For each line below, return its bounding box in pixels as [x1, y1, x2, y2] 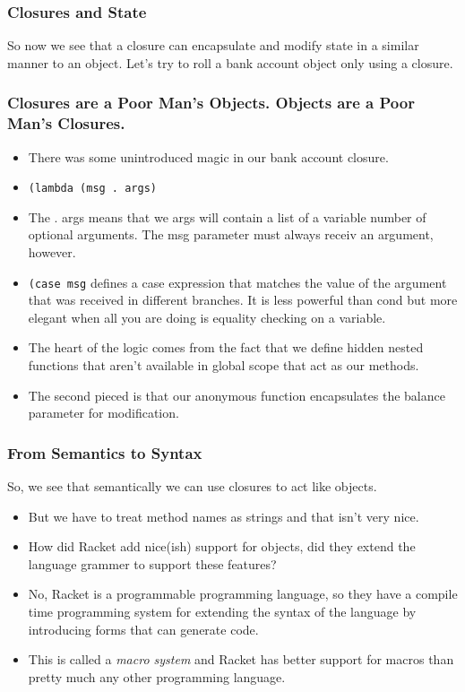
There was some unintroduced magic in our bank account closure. [28, 147, 389, 166]
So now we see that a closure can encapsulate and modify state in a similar [7, 36, 419, 55]
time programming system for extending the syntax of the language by [28, 601, 417, 620]
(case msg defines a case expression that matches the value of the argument [28, 272, 447, 291]
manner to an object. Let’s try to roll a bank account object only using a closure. [7, 53, 453, 72]
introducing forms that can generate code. [28, 619, 259, 638]
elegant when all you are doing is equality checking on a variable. [28, 307, 386, 326]
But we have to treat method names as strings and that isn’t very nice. [28, 506, 419, 525]
